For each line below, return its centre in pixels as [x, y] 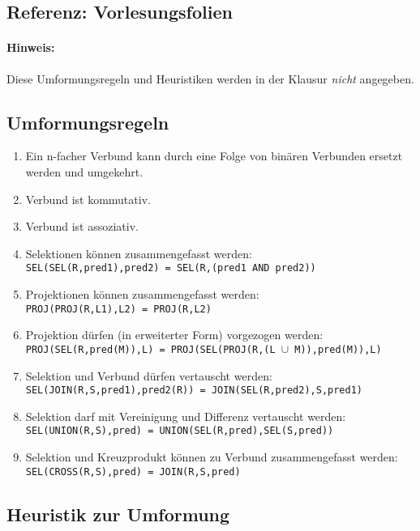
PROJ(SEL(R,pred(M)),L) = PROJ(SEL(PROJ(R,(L [150, 349]
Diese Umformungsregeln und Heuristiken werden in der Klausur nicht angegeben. [210, 78]
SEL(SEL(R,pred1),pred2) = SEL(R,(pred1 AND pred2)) [171, 268]
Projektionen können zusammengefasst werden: [142, 294]
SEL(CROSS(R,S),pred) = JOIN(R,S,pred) [133, 472]
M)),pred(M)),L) [338, 349]
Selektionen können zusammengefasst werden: [139, 253]
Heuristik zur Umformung [118, 514]
